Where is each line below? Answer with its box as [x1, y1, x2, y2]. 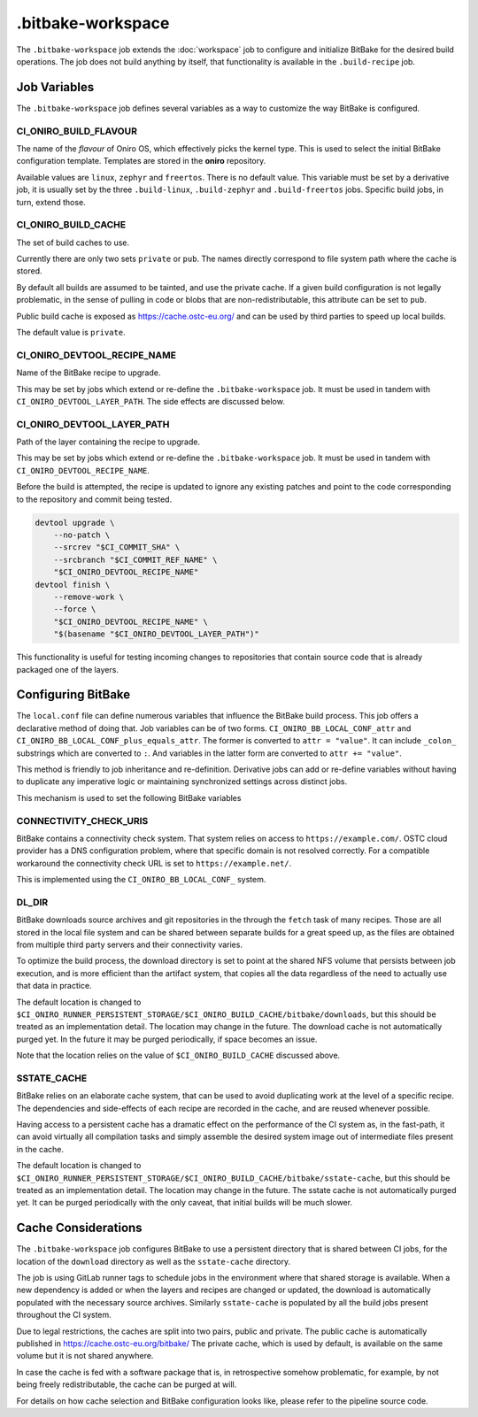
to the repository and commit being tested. [16, 494, 173, 504]
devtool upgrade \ [35, 518, 115, 528]
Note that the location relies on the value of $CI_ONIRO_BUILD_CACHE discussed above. [16, 1050, 341, 1061]
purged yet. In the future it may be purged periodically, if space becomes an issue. [16, 1034, 318, 1044]
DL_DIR [16, 896, 49, 908]
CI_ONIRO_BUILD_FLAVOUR [16, 125, 137, 137]
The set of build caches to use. [16, 237, 130, 248]
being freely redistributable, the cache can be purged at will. [16, 1379, 237, 1390]
